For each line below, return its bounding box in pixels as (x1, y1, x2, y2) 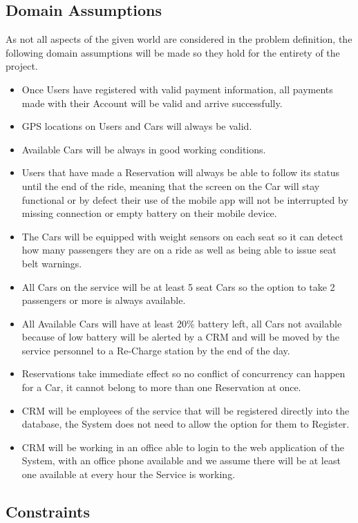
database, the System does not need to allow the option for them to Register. (21, 417, 350, 431)
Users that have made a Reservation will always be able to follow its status (21, 165, 340, 180)
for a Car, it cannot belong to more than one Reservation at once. (21, 380, 301, 394)
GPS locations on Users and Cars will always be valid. (21, 119, 252, 133)
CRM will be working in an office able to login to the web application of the (21, 439, 344, 454)
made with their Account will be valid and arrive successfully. (21, 95, 283, 110)
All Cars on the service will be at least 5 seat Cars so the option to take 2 (21, 279, 335, 294)
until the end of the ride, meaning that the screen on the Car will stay (21, 178, 320, 193)
